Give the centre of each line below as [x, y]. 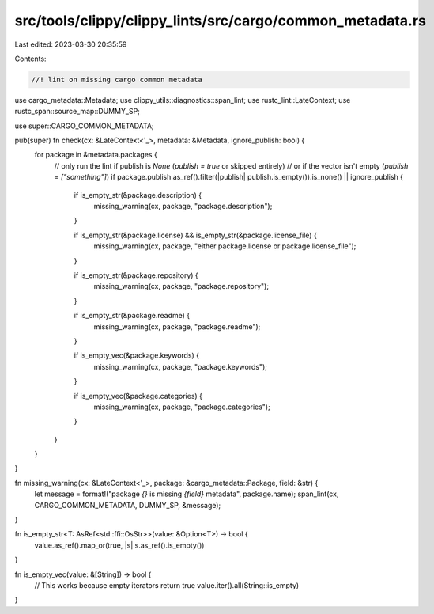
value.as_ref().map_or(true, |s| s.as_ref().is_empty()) [119, 545]
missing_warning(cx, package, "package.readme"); [177, 326]
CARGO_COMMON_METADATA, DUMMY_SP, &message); [128, 505]
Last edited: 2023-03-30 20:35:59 [71, 44]
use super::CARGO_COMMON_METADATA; [84, 126]
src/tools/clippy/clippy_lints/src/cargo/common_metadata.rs [221, 21]
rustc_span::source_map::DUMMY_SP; [77, 112]
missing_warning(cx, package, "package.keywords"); [181, 366]
